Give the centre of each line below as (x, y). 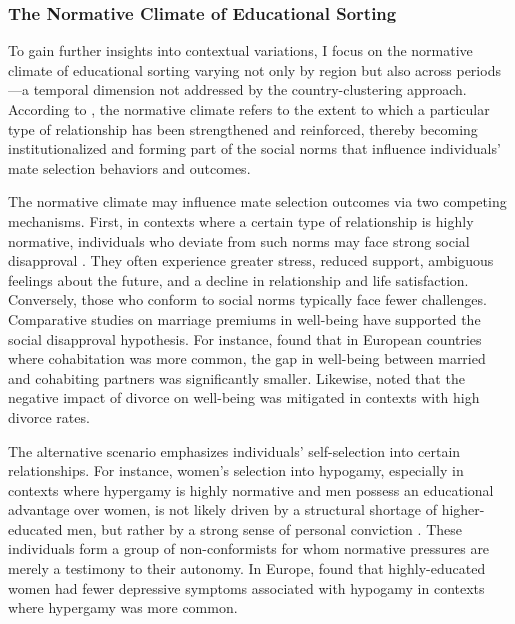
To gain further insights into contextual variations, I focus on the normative (240, 50)
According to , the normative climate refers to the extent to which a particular (249, 109)
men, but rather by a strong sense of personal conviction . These (264, 528)
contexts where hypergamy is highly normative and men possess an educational (251, 489)
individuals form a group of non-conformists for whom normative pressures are (249, 548)
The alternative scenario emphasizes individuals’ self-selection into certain (234, 450)
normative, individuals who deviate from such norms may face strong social (239, 240)
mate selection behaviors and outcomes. (129, 167)
